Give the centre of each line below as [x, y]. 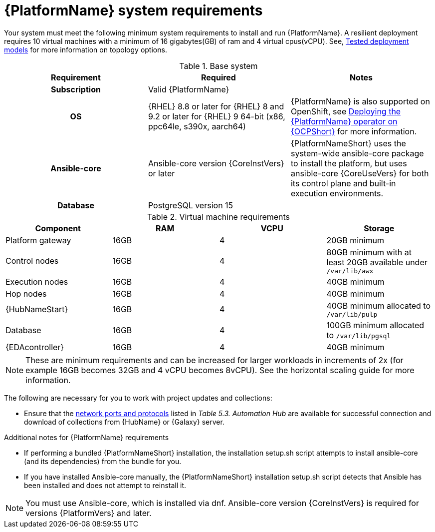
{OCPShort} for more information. [354, 131]
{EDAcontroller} [35, 347]
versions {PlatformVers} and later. [89, 513]
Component [58, 228]
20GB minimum [355, 240]
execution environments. [337, 193]
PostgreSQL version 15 [191, 205]
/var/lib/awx [350, 271]
